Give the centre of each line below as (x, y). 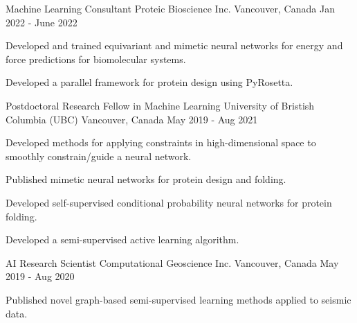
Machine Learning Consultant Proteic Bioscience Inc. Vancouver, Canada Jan (170, 8)
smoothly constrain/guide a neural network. (99, 156)
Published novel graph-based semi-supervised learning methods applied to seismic (178, 299)
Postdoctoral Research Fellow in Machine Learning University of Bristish (160, 105)
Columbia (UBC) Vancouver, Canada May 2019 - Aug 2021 (132, 119)
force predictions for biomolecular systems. (96, 59)
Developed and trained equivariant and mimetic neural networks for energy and (174, 45)
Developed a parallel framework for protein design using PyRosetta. (149, 82)
